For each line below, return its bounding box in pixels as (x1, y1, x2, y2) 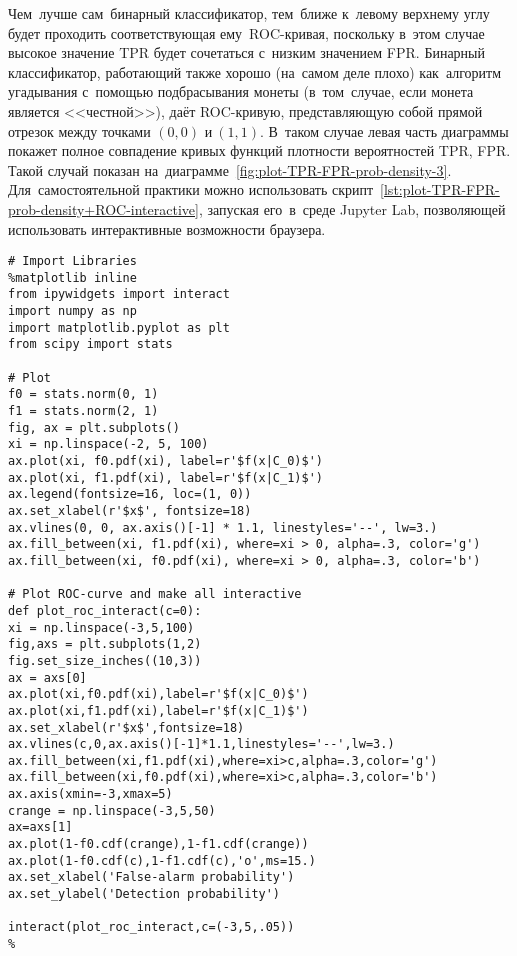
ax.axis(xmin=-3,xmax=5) (8, 787, 173, 802)
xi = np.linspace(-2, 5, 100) (8, 437, 209, 452)
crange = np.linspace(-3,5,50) (8, 803, 216, 818)
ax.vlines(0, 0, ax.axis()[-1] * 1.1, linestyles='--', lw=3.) (8, 520, 438, 535)
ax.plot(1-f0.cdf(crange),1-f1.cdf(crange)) (8, 837, 309, 852)
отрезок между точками (8, 120, 151, 141)
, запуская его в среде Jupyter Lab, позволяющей (198, 198, 506, 219)
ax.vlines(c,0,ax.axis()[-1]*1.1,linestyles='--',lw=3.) (8, 737, 395, 752)
